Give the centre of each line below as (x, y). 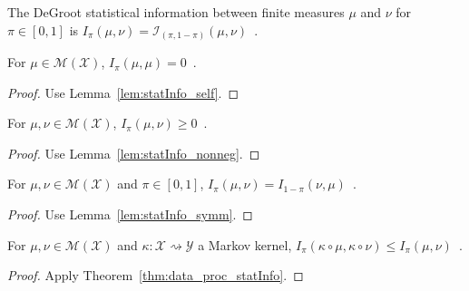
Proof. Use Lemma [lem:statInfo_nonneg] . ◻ (134, 153)
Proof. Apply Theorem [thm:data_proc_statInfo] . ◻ (156, 275)
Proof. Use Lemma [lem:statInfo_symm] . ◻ (130, 214)
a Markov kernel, (245, 244)
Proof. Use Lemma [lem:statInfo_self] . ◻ (123, 92)
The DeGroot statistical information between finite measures (176, 12)
